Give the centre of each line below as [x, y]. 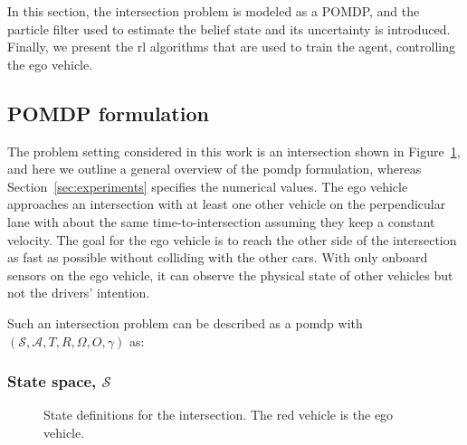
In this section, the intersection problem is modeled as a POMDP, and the [214, 11]
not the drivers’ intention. [79, 293]
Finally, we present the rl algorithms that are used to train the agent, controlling [231, 47]
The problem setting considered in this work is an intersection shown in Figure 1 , [234, 151]
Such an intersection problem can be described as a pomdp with [185, 322]
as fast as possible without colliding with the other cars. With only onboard [218, 257]
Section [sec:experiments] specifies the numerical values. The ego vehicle [208, 186]
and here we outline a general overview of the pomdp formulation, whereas [214, 169]
